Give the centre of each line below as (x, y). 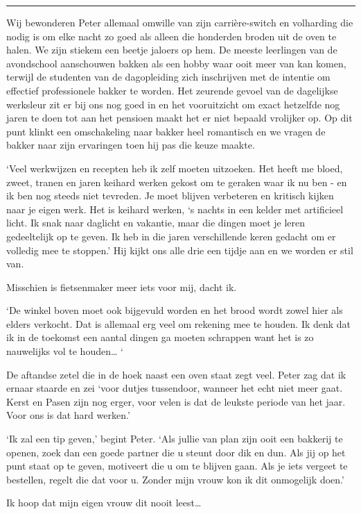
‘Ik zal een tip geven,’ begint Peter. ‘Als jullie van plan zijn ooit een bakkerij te (175, 439)
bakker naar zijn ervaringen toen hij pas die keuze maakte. (131, 145)
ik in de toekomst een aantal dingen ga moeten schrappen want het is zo (160, 337)
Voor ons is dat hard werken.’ (68, 415)
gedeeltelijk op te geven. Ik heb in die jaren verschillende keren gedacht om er (171, 236)
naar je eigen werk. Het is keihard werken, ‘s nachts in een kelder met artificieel (175, 209)
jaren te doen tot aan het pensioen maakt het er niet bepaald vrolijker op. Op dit (179, 118)
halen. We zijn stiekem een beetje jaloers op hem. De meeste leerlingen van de (172, 50)
